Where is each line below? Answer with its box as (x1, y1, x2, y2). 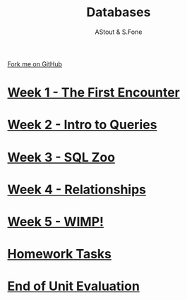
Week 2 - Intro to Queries (7, 117, 157, 133)
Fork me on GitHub (7, 59, 62, 68)
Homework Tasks (7, 246, 111, 262)
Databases (86, 4, 151, 20)
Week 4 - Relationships (7, 181, 147, 198)
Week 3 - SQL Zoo (7, 149, 115, 165)
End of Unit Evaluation (7, 278, 140, 294)
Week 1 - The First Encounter (7, 85, 180, 101)
